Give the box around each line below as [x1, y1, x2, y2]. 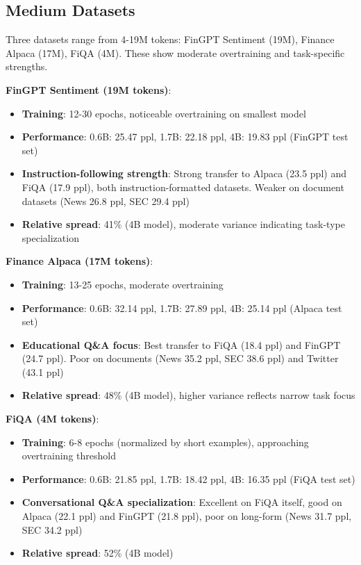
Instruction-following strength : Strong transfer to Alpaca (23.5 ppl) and [22, 166, 346, 181]
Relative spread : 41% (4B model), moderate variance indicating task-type [22, 217, 345, 231]
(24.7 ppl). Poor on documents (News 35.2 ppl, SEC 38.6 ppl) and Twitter [22, 351, 339, 366]
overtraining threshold [22, 448, 116, 463]
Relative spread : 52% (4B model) [22, 546, 174, 560]
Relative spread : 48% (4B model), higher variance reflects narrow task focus [22, 388, 355, 402]
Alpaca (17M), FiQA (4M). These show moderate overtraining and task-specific [6, 45, 345, 60]
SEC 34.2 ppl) [22, 522, 83, 537]
